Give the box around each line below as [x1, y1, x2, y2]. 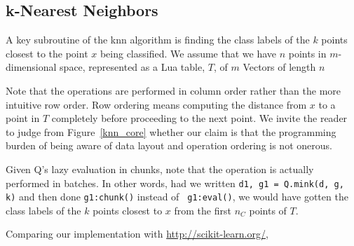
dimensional [6, 60, 57, 74]
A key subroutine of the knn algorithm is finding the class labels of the [6, 32, 310, 47]
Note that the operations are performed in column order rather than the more [6, 83, 341, 97]
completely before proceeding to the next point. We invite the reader [51, 111, 348, 125]
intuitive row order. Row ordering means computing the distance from [6, 97, 307, 111]
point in [6, 111, 40, 125]
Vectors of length [243, 60, 316, 74]
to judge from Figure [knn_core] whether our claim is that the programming [6, 124, 336, 139]
